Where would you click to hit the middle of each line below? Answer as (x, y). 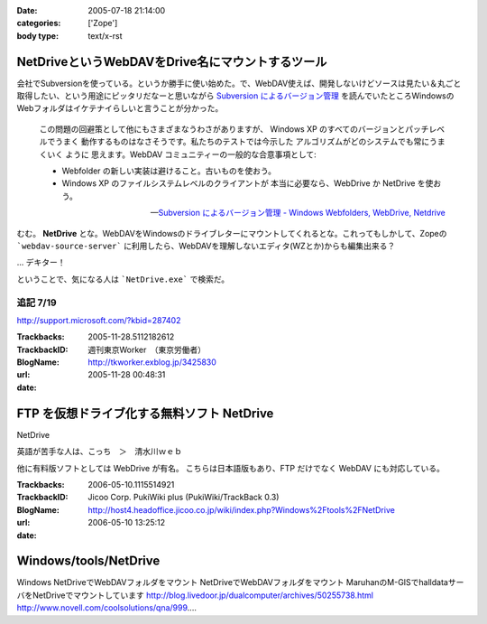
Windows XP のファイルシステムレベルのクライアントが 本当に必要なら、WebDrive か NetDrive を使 (248, 183)
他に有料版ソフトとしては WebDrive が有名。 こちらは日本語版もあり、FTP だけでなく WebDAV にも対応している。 (231, 468)
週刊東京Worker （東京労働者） (147, 349)
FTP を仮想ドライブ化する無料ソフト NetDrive (145, 413)
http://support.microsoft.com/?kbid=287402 (99, 320)
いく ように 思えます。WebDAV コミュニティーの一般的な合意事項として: (181, 154)
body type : (37, 35)
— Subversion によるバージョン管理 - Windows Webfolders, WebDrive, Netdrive (298, 213)
